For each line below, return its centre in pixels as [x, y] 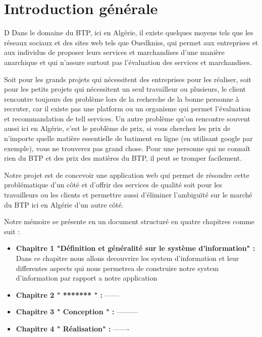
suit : [12, 231]
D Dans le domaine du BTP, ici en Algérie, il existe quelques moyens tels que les [129, 32]
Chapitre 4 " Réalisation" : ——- [73, 328]
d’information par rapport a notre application [87, 278]
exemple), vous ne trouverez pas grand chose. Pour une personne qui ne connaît [127, 148]
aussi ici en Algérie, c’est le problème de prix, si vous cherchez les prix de [117, 128]
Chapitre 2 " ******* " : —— [67, 294]
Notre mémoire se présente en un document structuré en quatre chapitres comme [129, 221]
